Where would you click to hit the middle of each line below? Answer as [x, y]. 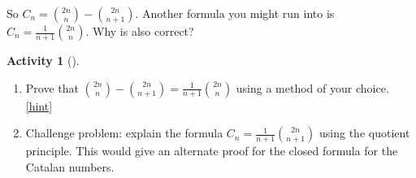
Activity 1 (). [43, 60]
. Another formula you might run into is [235, 13]
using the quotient [365, 133]
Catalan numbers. [70, 166]
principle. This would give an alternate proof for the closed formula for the [212, 151]
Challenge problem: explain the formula [124, 133]
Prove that [52, 87]
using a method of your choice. [312, 87]
